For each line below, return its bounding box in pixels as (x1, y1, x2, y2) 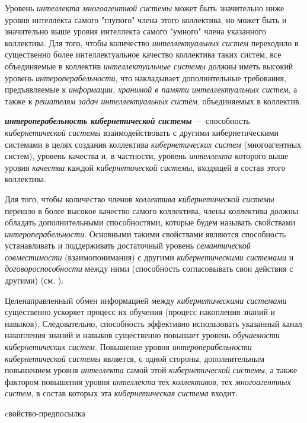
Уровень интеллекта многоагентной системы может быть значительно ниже (5, 2, 284, 14)
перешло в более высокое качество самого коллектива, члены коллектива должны (5, 204, 299, 217)
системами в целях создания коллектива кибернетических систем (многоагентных (5, 138, 302, 150)
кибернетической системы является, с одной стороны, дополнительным (5, 352, 265, 364)
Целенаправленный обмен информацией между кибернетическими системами (5, 294, 287, 306)
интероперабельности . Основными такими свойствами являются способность (5, 227, 286, 240)
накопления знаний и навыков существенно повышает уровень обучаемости (5, 329, 280, 341)
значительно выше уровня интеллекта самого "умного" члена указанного (5, 25, 266, 37)
